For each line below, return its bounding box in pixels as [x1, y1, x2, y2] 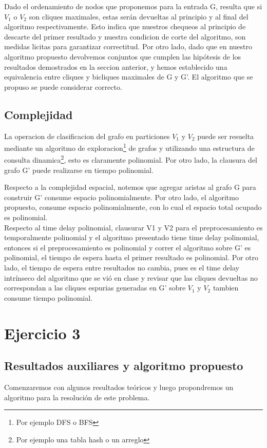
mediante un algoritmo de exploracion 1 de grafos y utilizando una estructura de [4, 141, 255, 153]
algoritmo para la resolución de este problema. [4, 392, 150, 402]
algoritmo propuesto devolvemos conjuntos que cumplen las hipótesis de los [4, 51, 241, 62]
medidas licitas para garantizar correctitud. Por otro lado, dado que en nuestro [4, 41, 252, 52]
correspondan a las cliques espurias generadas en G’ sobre [4, 282, 186, 293]
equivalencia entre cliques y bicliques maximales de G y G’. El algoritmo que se [4, 71, 253, 82]
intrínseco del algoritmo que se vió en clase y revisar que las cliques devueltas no [4, 272, 258, 283]
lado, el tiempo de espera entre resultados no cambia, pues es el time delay [4, 262, 239, 272]
